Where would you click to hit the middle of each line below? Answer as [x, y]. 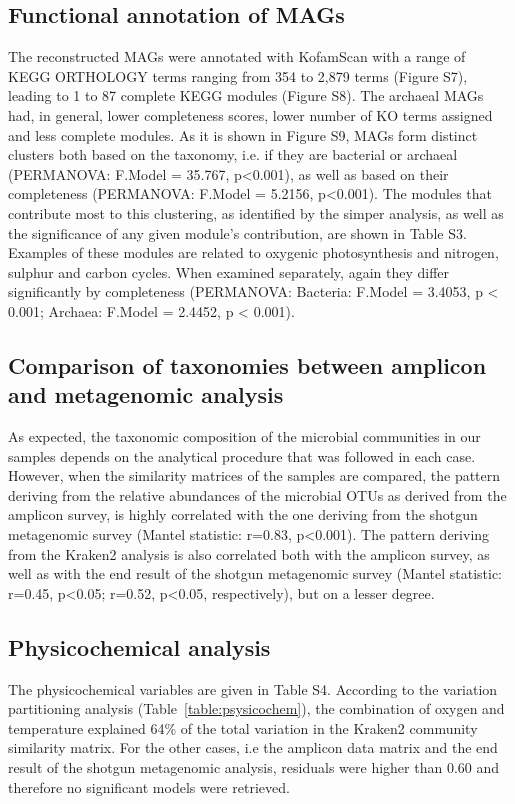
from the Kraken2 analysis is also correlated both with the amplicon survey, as [249, 553]
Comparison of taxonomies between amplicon [247, 364]
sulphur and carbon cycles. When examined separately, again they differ [229, 271]
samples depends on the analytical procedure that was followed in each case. [242, 455]
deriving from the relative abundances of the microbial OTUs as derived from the [257, 494]
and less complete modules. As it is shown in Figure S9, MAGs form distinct [243, 134]
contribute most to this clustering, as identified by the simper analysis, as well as [256, 212]
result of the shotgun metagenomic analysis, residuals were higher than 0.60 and [254, 767]
